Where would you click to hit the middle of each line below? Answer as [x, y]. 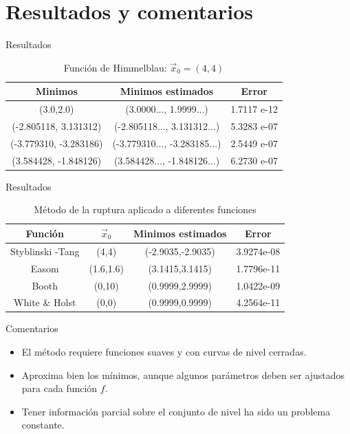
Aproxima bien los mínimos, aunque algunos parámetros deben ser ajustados [183, 375]
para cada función [59, 388]
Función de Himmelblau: [115, 67]
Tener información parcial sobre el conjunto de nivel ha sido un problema [176, 411]
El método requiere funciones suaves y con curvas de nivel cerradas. [164, 352]
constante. [43, 425]
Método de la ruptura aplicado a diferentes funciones [145, 209]
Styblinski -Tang [45, 251]
